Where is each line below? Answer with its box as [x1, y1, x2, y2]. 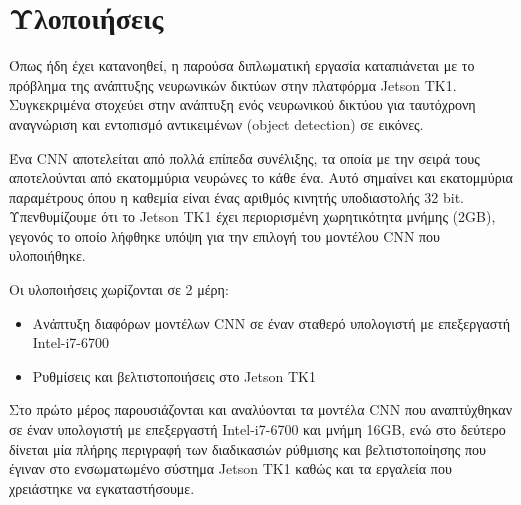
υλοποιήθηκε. [9, 245, 86, 266]
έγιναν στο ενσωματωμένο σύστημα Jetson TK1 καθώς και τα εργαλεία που [9, 458, 452, 479]
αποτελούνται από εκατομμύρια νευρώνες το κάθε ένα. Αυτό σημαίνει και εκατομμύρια [9, 167, 513, 188]
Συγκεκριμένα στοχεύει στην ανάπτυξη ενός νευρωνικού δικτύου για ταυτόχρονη [9, 94, 476, 115]
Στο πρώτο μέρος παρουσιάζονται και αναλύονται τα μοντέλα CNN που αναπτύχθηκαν [9, 399, 513, 420]
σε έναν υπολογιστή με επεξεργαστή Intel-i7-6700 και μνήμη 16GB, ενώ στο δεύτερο [9, 419, 506, 440]
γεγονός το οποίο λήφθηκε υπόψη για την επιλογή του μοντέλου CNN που [9, 225, 441, 246]
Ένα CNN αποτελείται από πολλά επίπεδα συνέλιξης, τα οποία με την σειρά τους [9, 147, 480, 168]
